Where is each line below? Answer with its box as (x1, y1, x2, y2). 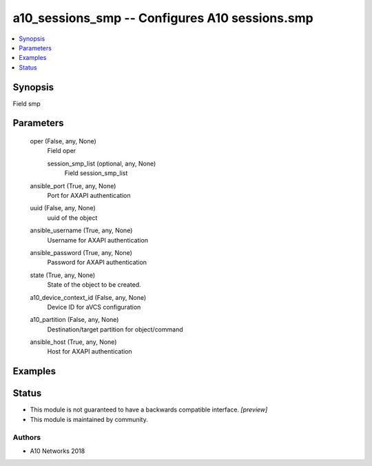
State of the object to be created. (47, 281, 141, 289)
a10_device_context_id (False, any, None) (30, 293, 147, 301)
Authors (12, 432, 41, 442)
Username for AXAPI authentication (47, 236, 148, 244)
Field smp (12, 99, 41, 108)
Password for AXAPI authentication (47, 259, 147, 267)
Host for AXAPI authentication (47, 347, 132, 356)
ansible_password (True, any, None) (30, 248, 132, 256)
